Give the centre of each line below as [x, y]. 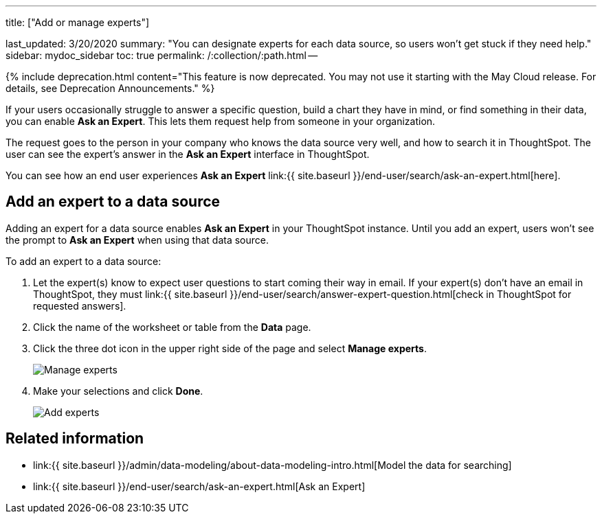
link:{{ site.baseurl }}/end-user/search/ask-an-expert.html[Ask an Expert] [199, 486]
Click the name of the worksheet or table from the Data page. [172, 327]
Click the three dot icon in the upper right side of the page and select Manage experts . [230, 348]
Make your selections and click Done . [118, 391]
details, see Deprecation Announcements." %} [110, 88]
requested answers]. [80, 305]
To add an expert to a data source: [83, 261]
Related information [75, 439]
